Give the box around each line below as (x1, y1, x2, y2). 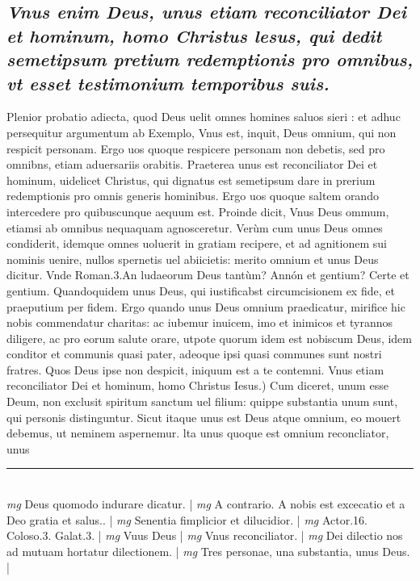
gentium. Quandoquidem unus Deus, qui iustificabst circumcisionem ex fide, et (6, 282, 395, 299)
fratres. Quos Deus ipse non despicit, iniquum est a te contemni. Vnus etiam (6, 361, 384, 378)
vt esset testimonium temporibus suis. (6, 70, 330, 95)
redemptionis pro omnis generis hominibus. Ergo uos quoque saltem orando (6, 187, 379, 204)
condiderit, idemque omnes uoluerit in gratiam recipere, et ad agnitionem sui (6, 235, 387, 252)
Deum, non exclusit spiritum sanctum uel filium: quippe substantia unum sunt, (6, 393, 398, 410)
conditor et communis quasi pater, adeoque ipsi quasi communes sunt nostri (6, 345, 382, 362)
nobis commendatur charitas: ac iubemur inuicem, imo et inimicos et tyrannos (6, 314, 393, 331)
